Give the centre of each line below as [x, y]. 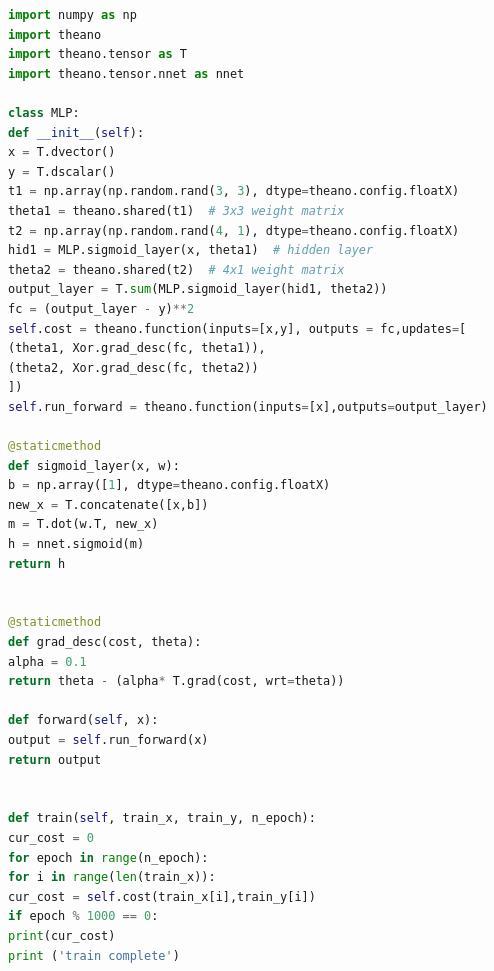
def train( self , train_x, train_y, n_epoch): [162, 818]
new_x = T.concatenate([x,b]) [108, 504]
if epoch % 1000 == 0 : [83, 916]
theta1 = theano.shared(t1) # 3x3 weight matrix [176, 210]
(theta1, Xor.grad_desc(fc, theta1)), [137, 348]
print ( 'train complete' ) [94, 955]
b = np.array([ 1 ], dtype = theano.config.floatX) [169, 485]
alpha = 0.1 [47, 661]
